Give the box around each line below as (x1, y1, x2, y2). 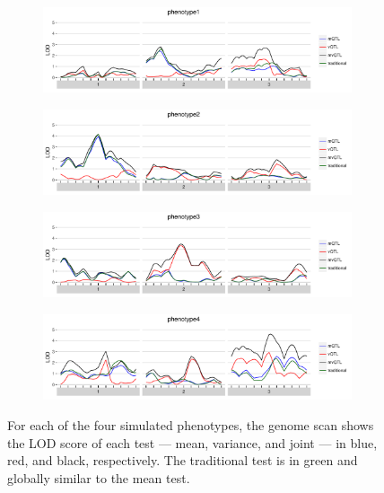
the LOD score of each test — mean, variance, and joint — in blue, (7, 433, 378, 452)
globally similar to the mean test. (7, 468, 190, 487)
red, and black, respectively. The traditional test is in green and (7, 451, 358, 470)
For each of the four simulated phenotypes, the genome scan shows (7, 416, 374, 434)
